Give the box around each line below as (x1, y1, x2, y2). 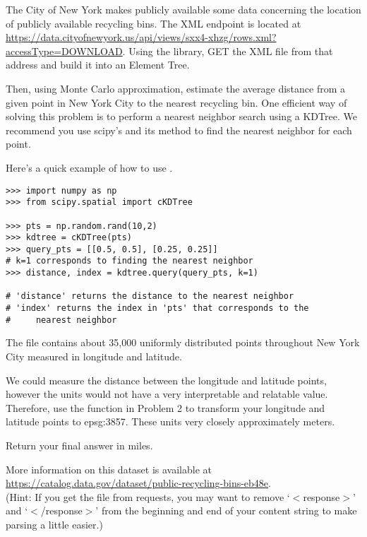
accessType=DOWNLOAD (6, 43, 123, 58)
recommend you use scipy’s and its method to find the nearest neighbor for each (6, 122, 352, 137)
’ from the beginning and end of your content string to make (95, 503, 357, 518)
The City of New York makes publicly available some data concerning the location (6, 2, 361, 16)
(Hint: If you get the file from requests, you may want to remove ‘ (6, 489, 290, 504)
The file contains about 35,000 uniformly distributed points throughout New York (6, 335, 360, 350)
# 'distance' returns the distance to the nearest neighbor (6, 291, 294, 302)
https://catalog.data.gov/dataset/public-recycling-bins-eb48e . (6, 476, 271, 490)
